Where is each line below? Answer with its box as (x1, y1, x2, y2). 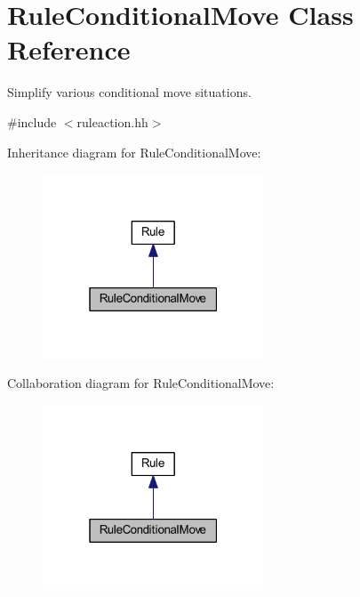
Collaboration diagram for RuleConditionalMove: (7, 374, 275, 392)
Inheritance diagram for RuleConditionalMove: (7, 142, 261, 161)
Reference (7, 31, 131, 68)
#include (7, 112, 57, 131)
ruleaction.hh (76, 112, 148, 131)
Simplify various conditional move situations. (7, 83, 252, 101)
